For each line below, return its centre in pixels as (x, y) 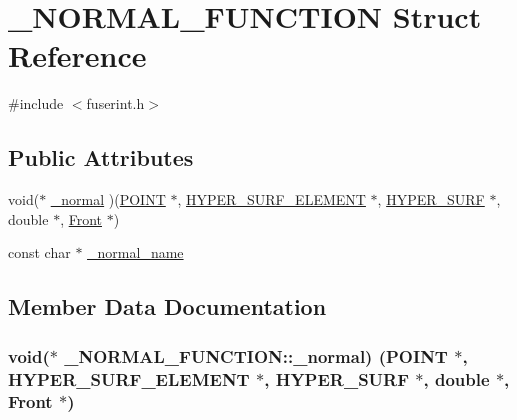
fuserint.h (115, 103)
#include (36, 103)
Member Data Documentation (167, 306)
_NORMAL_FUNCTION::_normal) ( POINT (256, 355)
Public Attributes (101, 157)
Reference (77, 55)
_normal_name (135, 252)
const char (39, 252)
